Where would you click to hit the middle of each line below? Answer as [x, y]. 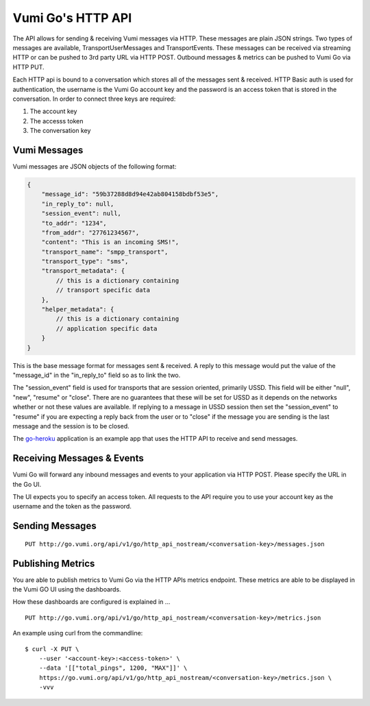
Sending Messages [54, 526]
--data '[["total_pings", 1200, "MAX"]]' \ [113, 668]
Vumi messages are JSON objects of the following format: [95, 166]
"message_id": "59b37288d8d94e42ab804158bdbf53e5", [130, 194]
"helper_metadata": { [78, 309]
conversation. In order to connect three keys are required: [94, 99]
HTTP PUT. [28, 67]
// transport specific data [103, 290]
